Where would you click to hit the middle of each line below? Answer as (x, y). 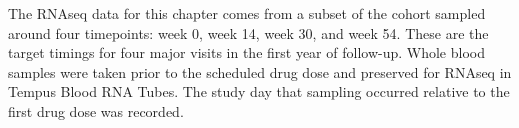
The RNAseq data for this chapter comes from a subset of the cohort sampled (247, 13)
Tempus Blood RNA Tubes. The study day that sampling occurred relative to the (259, 91)
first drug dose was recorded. (96, 110)
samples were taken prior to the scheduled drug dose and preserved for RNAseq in (260, 71)
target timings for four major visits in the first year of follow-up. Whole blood (246, 52)
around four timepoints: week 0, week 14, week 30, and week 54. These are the (248, 32)
